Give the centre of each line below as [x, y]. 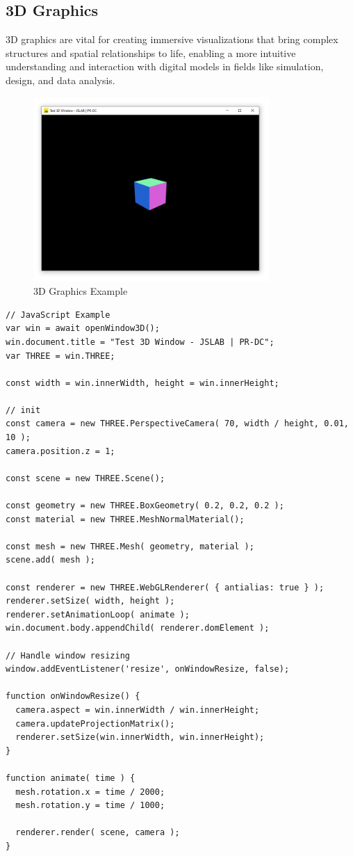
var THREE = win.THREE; [60, 356]
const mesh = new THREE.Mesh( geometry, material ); [130, 546]
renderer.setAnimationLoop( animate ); [98, 614]
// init [23, 410]
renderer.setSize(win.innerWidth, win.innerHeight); [140, 737]
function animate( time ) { [71, 778]
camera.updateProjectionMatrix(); [95, 724]
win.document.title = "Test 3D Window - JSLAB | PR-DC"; [140, 342]
